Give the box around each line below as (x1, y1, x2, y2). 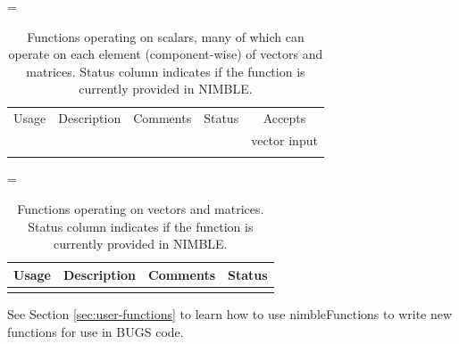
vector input (251, 131, 318, 150)
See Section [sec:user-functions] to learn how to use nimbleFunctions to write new (7, 305, 453, 324)
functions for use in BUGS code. (7, 322, 184, 340)
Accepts (263, 109, 306, 127)
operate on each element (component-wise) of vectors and (8, 45, 323, 63)
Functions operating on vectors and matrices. (17, 200, 264, 217)
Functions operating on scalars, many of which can (27, 27, 305, 45)
